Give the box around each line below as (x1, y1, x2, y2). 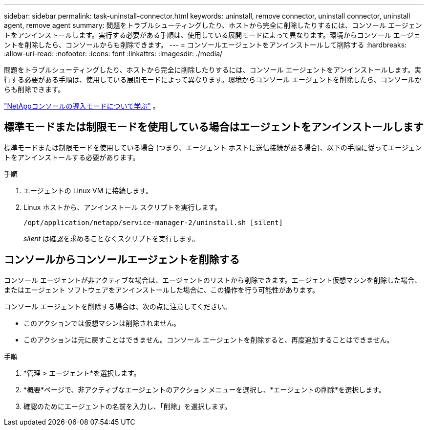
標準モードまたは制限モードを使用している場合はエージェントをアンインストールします (4, 121, 424, 134)
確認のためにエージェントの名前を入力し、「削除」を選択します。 (23, 402, 232, 410)
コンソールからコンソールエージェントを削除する (4, 253, 240, 266)
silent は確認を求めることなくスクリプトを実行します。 (23, 234, 199, 243)
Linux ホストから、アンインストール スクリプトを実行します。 (23, 203, 222, 211)
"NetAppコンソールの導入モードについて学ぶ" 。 (4, 102, 160, 110)
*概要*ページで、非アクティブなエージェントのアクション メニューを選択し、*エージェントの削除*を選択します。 (23, 385, 385, 394)
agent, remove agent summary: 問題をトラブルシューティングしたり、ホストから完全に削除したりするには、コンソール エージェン (4, 21, 422, 29)
